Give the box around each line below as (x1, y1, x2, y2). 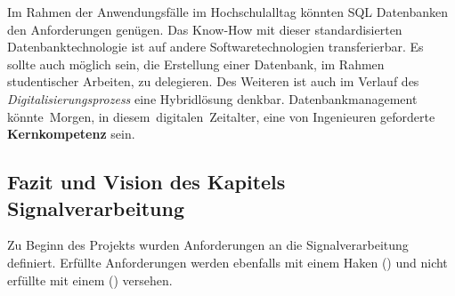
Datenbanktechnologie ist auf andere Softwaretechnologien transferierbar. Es (7, 37, 424, 56)
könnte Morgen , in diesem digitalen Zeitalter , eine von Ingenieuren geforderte (7, 107, 435, 125)
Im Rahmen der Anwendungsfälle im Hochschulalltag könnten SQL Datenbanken (7, 3, 449, 20)
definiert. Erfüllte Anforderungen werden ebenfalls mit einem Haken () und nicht (7, 252, 448, 271)
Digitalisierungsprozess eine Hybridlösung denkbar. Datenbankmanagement (7, 89, 418, 108)
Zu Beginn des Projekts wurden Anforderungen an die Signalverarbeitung (7, 236, 409, 254)
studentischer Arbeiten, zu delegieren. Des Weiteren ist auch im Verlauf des (7, 72, 419, 91)
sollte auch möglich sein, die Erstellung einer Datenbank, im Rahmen (7, 54, 385, 73)
